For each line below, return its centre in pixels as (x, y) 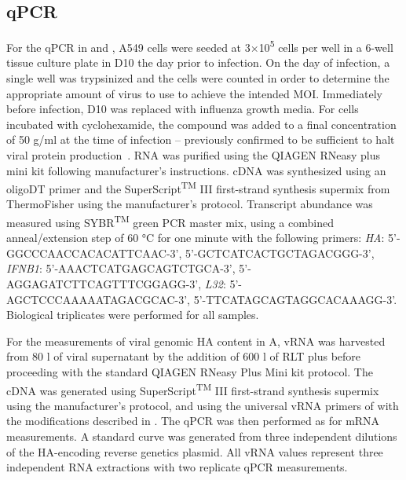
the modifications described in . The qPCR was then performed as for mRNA (193, 421)
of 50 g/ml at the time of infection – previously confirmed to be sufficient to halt (201, 139)
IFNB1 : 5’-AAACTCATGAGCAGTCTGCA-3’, (121, 268)
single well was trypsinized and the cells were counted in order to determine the (198, 78)
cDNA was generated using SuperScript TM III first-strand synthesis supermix (193, 389)
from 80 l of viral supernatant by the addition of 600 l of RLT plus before (184, 356)
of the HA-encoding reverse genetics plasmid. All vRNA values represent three (195, 451)
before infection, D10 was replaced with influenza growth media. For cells (183, 109)
